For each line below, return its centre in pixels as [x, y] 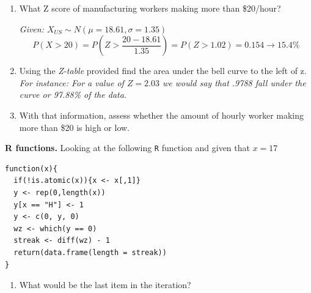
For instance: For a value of [71, 82]
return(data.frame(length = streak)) [90, 252]
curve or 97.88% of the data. [73, 95]
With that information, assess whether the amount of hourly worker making [162, 115]
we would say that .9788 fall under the [234, 82]
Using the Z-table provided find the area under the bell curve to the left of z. [163, 71]
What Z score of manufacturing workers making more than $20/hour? [150, 8]
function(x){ [31, 169]
